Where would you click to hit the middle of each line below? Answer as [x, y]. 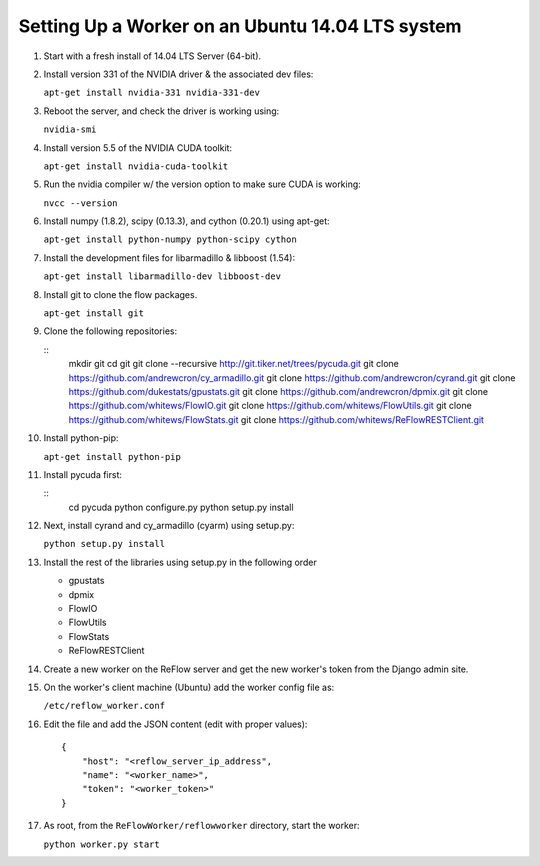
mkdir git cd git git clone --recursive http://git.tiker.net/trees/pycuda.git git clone [234, 364]
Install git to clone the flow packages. [120, 294]
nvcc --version [81, 203]
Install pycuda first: [83, 474]
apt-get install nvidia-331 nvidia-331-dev [151, 93]
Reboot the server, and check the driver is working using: [161, 111]
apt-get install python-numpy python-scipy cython [170, 239]
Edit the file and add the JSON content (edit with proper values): [175, 724]
